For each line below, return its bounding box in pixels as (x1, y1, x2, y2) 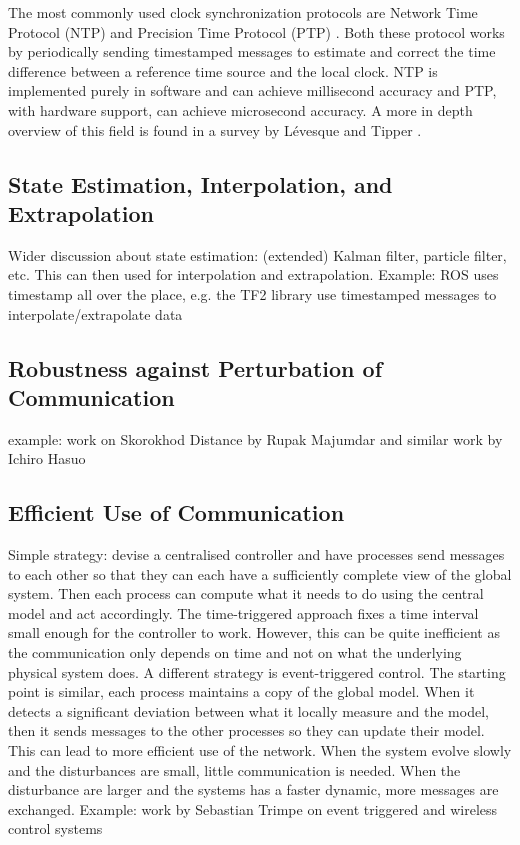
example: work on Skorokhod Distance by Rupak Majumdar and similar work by (8, 428, 503, 449)
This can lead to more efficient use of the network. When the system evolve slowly (8, 740, 512, 761)
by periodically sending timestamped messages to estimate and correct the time (8, 41, 496, 62)
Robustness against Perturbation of (8, 352, 383, 383)
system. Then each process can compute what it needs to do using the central (8, 583, 484, 604)
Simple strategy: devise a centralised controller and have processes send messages (8, 544, 505, 565)
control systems (8, 818, 103, 839)
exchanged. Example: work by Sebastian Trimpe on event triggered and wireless (8, 798, 498, 819)
